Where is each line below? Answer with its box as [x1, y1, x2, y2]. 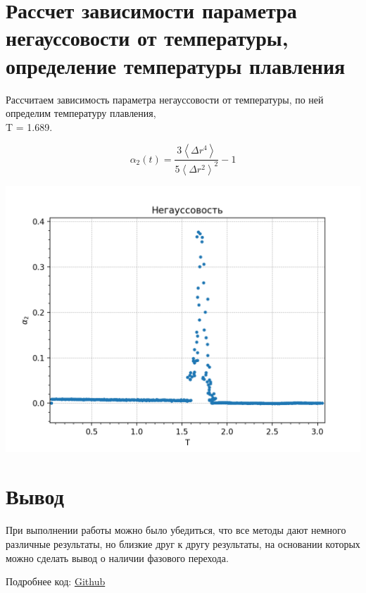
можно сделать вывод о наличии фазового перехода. [6, 550, 229, 565]
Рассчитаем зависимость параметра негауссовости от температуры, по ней [6, 92, 324, 106]
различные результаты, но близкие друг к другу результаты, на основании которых [6, 536, 360, 551]
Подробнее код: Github [6, 574, 106, 589]
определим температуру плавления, [6, 106, 156, 120]
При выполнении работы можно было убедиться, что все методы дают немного [6, 523, 346, 537]
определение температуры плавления [6, 51, 346, 80]
